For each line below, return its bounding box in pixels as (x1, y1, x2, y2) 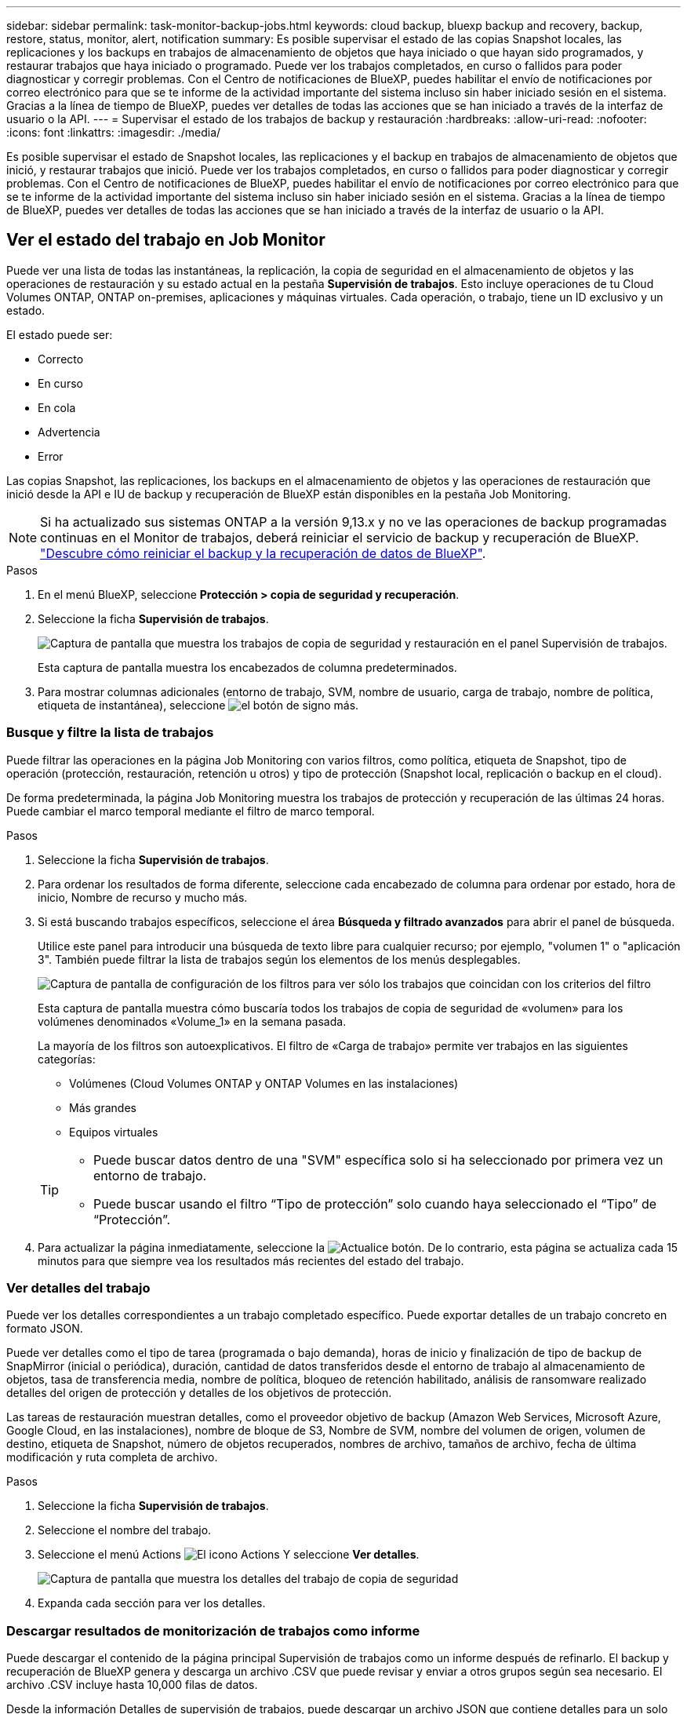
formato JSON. (6, 1322, 83, 1336)
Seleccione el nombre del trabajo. (38, 1523, 212, 1537)
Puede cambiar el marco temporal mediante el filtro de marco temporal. (6, 804, 375, 818)
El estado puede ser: (6, 327, 113, 341)
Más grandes (69, 1100, 136, 1114)
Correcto (38, 352, 84, 366)
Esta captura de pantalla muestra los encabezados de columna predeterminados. (38, 660, 457, 674)
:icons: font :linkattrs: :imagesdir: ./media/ (6, 126, 221, 139)
